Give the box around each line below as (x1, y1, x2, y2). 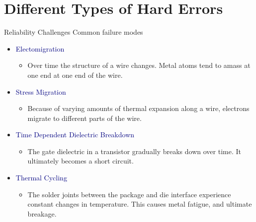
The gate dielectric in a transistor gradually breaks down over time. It (27, 146, 241, 156)
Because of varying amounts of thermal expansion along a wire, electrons (27, 103, 250, 113)
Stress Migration (15, 86, 66, 97)
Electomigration (15, 43, 65, 54)
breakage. (27, 208, 57, 219)
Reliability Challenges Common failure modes (4, 27, 143, 37)
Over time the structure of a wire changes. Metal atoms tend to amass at (27, 60, 251, 70)
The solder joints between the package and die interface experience (27, 189, 231, 199)
